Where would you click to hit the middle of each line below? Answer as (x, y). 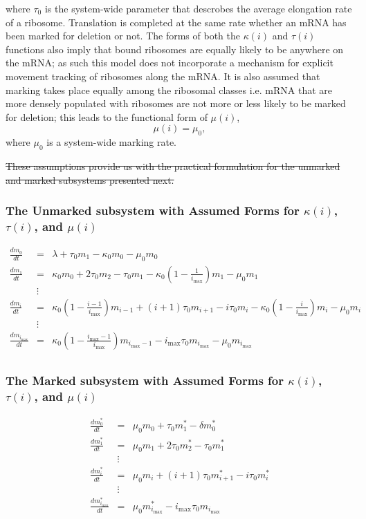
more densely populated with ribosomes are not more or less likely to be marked (176, 103)
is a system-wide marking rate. (112, 142)
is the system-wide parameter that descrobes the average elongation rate (198, 8)
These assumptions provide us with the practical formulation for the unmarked (173, 166)
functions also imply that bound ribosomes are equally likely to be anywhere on (175, 49)
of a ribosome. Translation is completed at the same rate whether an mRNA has (176, 22)
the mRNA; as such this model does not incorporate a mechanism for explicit (170, 63)
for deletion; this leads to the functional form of (107, 116)
